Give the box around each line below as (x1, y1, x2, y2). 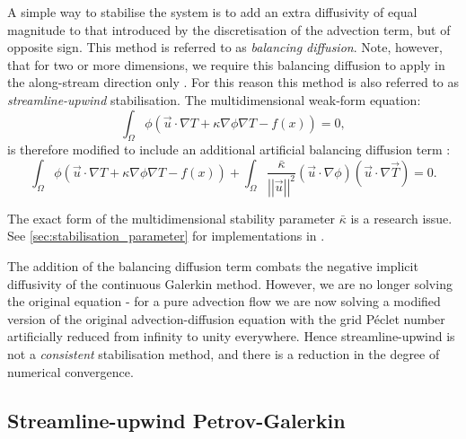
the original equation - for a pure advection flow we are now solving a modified (7, 292, 441, 311)
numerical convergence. (7, 362, 134, 381)
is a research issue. (350, 208, 453, 227)
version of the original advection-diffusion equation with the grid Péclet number (7, 309, 445, 328)
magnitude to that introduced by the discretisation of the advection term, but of (7, 20, 451, 39)
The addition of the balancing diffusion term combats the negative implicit (7, 257, 418, 276)
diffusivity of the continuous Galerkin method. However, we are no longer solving (7, 274, 453, 293)
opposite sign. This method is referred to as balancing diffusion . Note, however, (7, 38, 443, 57)
